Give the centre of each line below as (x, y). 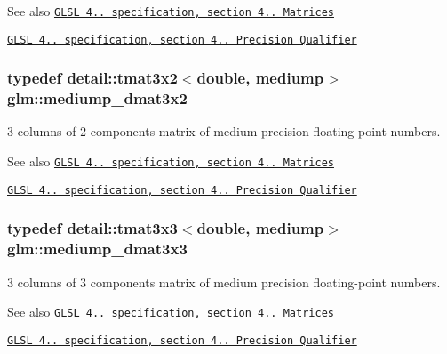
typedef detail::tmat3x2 (92, 78)
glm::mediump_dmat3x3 (97, 249)
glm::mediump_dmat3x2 (97, 98)
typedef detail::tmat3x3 (92, 228)
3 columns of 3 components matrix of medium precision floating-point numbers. (224, 282)
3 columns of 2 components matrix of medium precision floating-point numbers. (224, 131)
